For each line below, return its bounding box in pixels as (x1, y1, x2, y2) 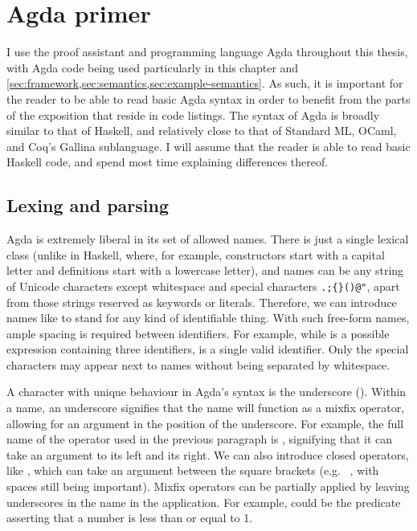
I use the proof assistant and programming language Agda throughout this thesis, (6, 43, 408, 60)
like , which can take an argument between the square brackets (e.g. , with (6, 462, 379, 479)
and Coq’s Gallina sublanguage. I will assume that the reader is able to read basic (6, 137, 411, 154)
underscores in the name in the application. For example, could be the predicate (6, 493, 401, 510)
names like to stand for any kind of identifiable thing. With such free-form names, (6, 309, 410, 326)
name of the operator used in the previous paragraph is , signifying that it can (6, 431, 393, 447)
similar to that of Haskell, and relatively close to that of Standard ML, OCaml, (6, 122, 397, 139)
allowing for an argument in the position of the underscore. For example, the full (6, 415, 404, 431)
